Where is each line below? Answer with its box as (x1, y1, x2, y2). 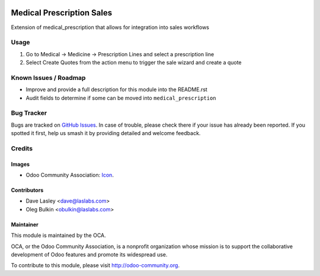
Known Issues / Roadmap (11, 73, 86, 82)
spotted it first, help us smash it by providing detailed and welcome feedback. (11, 130, 201, 137)
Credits (11, 144, 33, 152)
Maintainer (11, 221, 39, 228)
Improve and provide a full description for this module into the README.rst (25, 86, 207, 93)
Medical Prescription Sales (11, 8, 113, 18)
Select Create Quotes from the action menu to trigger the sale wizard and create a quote (25, 59, 242, 66)
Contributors (11, 187, 44, 194)
